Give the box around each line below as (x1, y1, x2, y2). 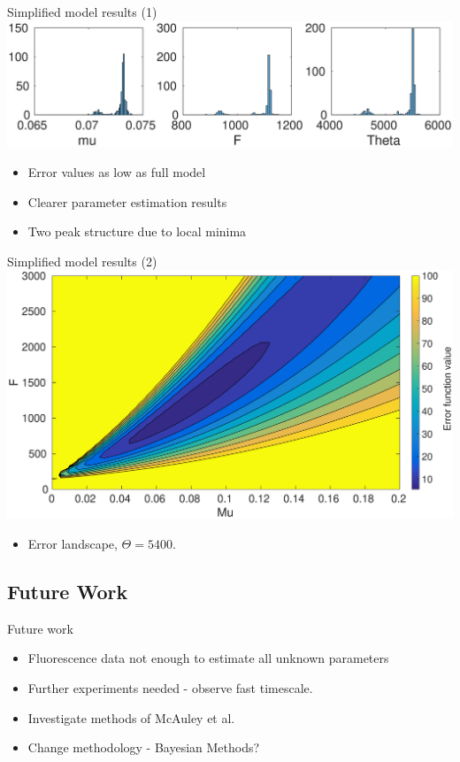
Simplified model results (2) (7, 251, 157, 270)
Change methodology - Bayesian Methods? (27, 738, 260, 757)
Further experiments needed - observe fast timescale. (27, 678, 313, 697)
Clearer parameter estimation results (27, 192, 227, 211)
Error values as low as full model (27, 162, 206, 181)
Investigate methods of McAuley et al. (27, 708, 235, 727)
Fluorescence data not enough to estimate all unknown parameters (27, 649, 389, 667)
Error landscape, (27, 534, 118, 552)
